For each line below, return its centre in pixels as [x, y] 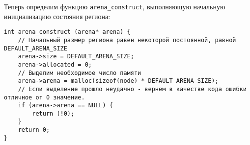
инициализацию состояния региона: [57, 16]
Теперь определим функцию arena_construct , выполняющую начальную [115, 6]
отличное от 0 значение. [44, 97]
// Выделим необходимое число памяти [80, 73]
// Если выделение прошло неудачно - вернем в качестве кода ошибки [132, 89]
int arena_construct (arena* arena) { [67, 32]
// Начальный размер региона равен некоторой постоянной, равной [127, 40]
